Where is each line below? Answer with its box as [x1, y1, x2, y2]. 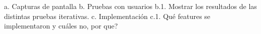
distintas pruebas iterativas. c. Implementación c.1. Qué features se [4, 10, 211, 21]
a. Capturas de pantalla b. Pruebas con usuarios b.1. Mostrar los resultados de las [4, 1, 257, 11]
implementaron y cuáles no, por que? [4, 20, 118, 31]
